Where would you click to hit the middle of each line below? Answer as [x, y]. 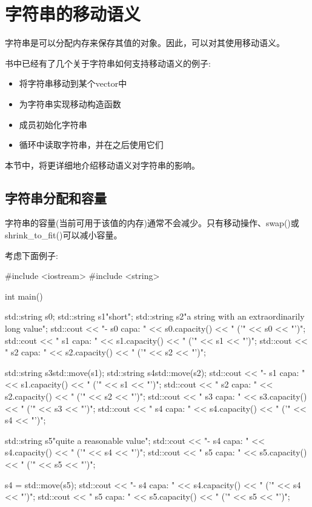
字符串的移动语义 [73, 14]
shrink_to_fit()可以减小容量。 [64, 235]
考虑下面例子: [32, 255]
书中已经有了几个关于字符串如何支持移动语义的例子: [108, 63]
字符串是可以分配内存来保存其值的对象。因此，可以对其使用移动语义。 [145, 43]
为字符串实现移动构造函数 [70, 103]
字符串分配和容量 [56, 197]
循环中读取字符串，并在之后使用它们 [91, 145]
